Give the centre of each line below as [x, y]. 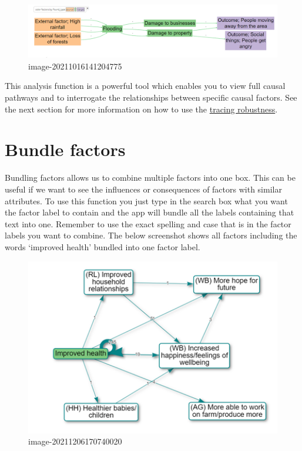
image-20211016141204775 [75, 66]
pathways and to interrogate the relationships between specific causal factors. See [151, 97]
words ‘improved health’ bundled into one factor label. [103, 246]
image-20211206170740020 [75, 441]
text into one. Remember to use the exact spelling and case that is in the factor [148, 223]
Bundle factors [65, 149]
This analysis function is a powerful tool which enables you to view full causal [145, 86]
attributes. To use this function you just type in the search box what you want [146, 200]
